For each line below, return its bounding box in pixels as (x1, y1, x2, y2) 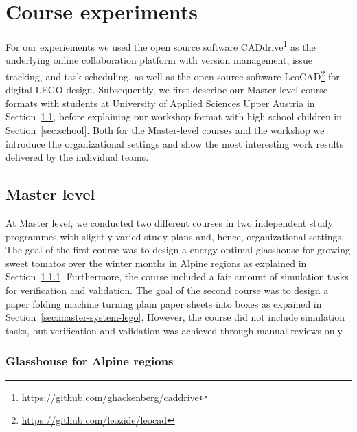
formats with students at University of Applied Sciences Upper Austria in (5, 95, 315, 110)
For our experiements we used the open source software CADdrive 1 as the (5, 38, 316, 54)
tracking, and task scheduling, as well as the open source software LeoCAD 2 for (5, 67, 340, 83)
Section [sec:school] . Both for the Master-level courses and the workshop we (5, 123, 325, 137)
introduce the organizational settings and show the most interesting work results (5, 136, 344, 150)
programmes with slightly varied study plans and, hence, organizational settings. (5, 229, 344, 243)
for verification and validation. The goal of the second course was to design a (5, 282, 329, 297)
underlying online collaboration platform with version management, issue (5, 53, 312, 67)
